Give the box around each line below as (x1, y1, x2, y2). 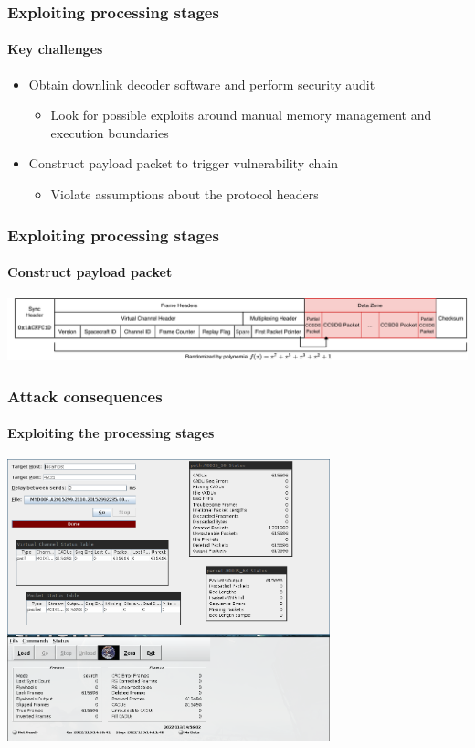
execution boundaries (50, 123, 169, 142)
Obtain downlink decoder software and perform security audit (28, 74, 375, 93)
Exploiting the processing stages (7, 423, 215, 443)
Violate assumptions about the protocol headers (50, 185, 319, 204)
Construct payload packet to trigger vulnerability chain (28, 154, 339, 173)
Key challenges (7, 39, 103, 59)
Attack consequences (7, 384, 163, 407)
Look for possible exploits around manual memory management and (50, 105, 432, 124)
